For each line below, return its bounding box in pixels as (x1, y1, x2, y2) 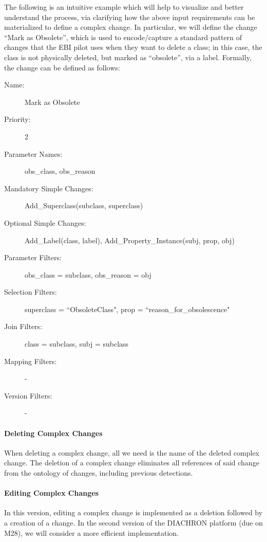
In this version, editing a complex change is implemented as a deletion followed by (4, 507, 263, 518)
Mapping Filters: (4, 355, 57, 366)
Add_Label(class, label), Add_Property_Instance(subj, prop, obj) (25, 234, 235, 245)
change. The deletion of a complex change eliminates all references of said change (4, 457, 259, 468)
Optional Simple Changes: (4, 217, 86, 228)
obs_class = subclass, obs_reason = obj (25, 269, 151, 280)
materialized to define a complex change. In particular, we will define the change (4, 22, 257, 32)
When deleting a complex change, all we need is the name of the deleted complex (4, 447, 260, 458)
